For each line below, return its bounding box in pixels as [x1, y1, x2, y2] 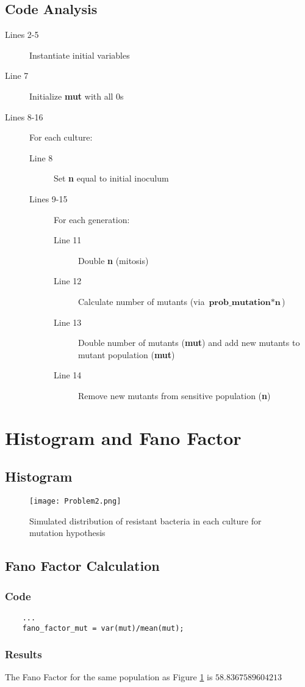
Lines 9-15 [29, 192, 68, 205]
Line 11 [54, 233, 82, 246]
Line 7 [5, 69, 29, 82]
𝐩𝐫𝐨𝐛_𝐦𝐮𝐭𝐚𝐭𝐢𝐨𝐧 [209, 298, 271, 307]
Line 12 [54, 274, 82, 287]
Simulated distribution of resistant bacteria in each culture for [29, 514, 262, 527]
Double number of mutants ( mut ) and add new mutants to [78, 336, 300, 349]
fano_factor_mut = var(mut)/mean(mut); [22, 623, 184, 633]
